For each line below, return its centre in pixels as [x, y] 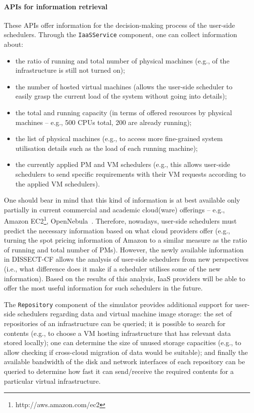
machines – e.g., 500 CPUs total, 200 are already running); [103, 122]
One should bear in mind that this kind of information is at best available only [122, 200]
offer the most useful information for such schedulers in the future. [103, 288]
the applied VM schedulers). [58, 183]
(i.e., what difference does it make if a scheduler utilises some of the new [112, 268]
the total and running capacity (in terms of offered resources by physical [124, 113]
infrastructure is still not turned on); [70, 70]
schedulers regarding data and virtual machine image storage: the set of [125, 314]
